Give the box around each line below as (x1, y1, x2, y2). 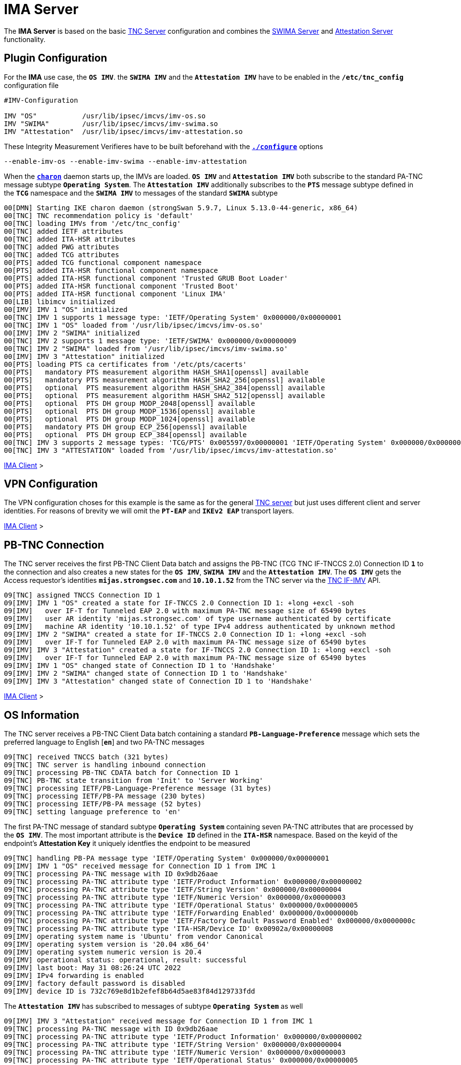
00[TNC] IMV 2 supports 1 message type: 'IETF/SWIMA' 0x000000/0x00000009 (4, 336, 296, 345)
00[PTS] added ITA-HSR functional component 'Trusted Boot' (4, 282, 239, 290)
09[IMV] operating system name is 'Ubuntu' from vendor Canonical (4, 932, 264, 941)
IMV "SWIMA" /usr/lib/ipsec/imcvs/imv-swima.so (4, 119, 218, 128)
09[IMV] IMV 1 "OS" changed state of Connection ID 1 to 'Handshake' (4, 662, 276, 670)
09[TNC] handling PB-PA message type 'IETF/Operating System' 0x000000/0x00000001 (4, 854, 329, 863)
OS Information (4, 709, 80, 721)
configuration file (4, 81, 59, 89)
